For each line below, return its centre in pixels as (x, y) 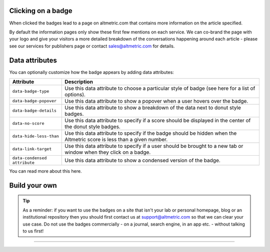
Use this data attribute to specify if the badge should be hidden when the (150, 133)
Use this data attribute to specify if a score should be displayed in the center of (157, 120)
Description (79, 81)
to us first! (33, 231)
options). (75, 94)
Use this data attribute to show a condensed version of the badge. (142, 160)
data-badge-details (34, 111)
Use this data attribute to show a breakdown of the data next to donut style (152, 107)
